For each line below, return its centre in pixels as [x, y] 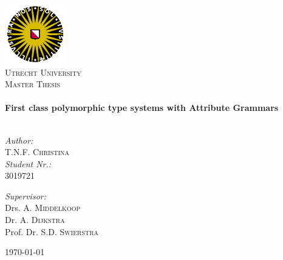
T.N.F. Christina [37, 152]
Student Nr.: [28, 163]
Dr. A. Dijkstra [35, 220]
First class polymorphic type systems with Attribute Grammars [142, 108]
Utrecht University [43, 72]
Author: [19, 140]
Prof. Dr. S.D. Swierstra [52, 231]
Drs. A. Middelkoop [43, 208]
